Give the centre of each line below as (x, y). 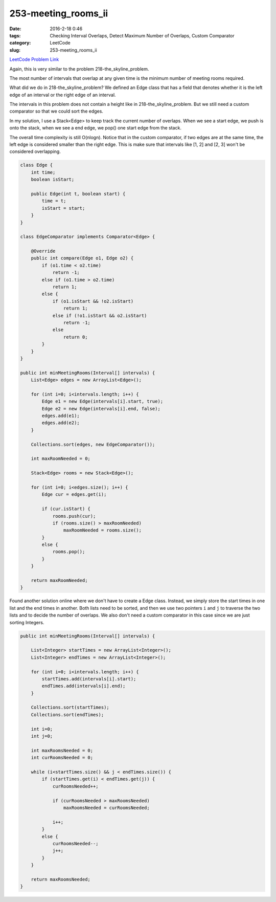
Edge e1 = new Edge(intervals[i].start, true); (102, 401)
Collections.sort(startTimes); (70, 708)
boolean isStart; (53, 180)
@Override (43, 251)
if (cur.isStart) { (66, 509)
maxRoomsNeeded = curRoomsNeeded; (107, 808)
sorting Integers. (27, 622)
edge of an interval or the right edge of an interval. (63, 95)
